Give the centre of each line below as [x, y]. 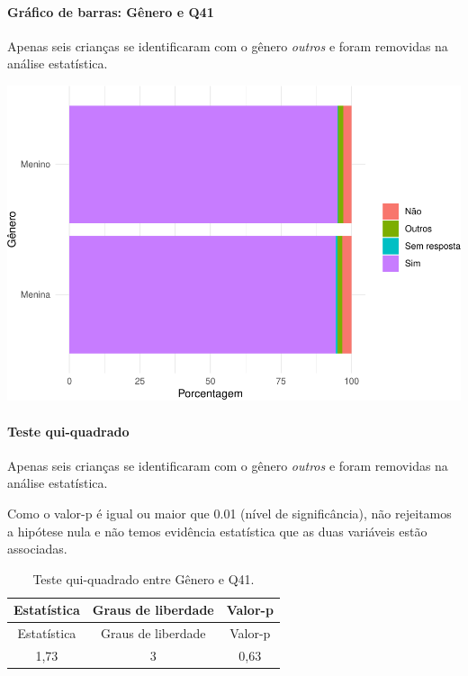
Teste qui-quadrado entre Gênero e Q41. [144, 578]
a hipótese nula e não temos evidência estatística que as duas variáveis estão [217, 531]
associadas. [37, 549]
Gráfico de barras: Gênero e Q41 [111, 11]
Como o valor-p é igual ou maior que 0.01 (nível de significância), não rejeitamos [229, 513]
